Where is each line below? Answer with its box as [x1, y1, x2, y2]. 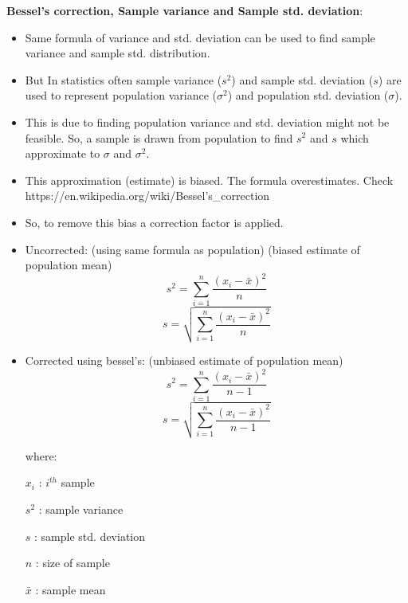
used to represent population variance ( [25, 87, 218, 104]
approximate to [25, 145, 100, 162]
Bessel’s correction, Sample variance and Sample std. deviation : [6, 2, 363, 18]
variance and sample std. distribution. [25, 45, 210, 61]
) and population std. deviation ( [227, 87, 389, 104]
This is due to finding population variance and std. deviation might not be [25, 113, 390, 130]
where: [25, 447, 57, 464]
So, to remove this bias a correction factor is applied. [25, 213, 284, 230]
